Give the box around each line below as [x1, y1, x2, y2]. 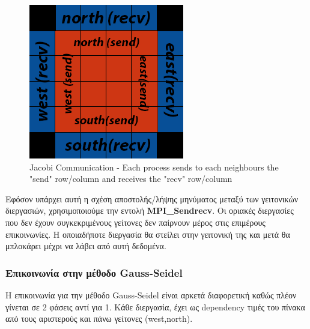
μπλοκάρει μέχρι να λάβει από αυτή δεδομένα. [5, 240, 166, 252]
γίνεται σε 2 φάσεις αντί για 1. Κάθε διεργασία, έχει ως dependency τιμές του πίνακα [5, 300, 305, 313]
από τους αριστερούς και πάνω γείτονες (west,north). [5, 312, 193, 325]
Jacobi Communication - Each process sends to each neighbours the [29, 160, 279, 173]
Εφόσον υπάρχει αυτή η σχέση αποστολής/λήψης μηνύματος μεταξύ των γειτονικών [5, 192, 298, 205]
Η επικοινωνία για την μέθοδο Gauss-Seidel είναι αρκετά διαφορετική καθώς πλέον [5, 288, 297, 301]
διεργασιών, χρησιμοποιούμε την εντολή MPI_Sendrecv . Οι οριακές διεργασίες [5, 204, 294, 217]
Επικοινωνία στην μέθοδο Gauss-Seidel [5, 265, 183, 280]
